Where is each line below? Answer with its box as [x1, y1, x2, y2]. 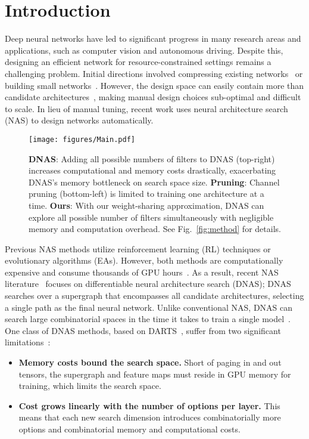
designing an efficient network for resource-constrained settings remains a [5, 55, 271, 68]
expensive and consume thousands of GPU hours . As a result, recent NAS [5, 265, 279, 278]
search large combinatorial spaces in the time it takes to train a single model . [5, 313, 291, 325]
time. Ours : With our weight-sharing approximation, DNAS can [29, 199, 264, 211]
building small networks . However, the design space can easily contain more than [5, 79, 304, 91]
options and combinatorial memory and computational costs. [18, 423, 241, 435]
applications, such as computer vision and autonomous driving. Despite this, [5, 44, 283, 56]
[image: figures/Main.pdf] [29, 135, 135, 144]
